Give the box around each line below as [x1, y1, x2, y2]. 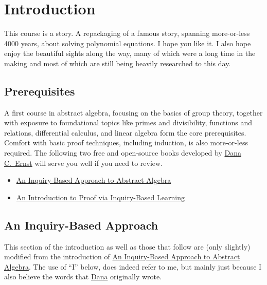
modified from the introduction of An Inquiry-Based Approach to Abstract [4, 251, 240, 262]
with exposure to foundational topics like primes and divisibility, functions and [4, 117, 252, 128]
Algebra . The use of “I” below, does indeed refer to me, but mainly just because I [4, 261, 262, 272]
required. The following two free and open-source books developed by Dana [4, 147, 241, 158]
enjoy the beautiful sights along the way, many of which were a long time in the [4, 48, 256, 59]
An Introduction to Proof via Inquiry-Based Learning [16, 192, 185, 202]
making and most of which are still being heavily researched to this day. [4, 58, 231, 68]
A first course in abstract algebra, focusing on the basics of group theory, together [4, 107, 263, 118]
